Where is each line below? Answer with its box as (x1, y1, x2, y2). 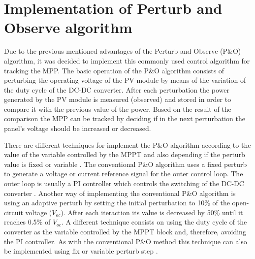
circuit (4, 207, 23, 217)
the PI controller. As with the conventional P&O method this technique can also (4, 236, 247, 246)
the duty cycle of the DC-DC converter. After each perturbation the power (4, 84, 229, 95)
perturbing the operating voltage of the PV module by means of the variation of (4, 75, 246, 85)
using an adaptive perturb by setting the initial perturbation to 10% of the (4, 197, 230, 208)
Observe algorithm (4, 17, 132, 37)
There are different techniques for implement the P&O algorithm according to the (4, 139, 251, 150)
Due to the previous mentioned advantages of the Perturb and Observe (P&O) (4, 46, 241, 56)
